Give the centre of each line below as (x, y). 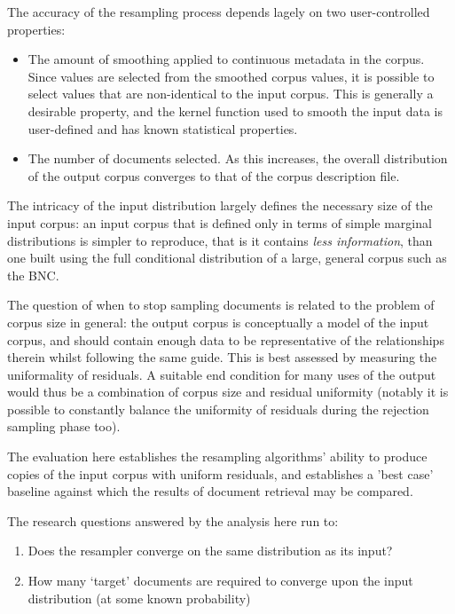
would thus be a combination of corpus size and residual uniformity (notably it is (228, 392)
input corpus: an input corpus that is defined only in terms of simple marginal (220, 222)
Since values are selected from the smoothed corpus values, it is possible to (231, 76)
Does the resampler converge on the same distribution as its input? (210, 551)
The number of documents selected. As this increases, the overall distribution (238, 158)
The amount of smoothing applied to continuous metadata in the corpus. (226, 59)
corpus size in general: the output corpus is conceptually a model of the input (218, 322)
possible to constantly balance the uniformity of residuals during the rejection (218, 409)
